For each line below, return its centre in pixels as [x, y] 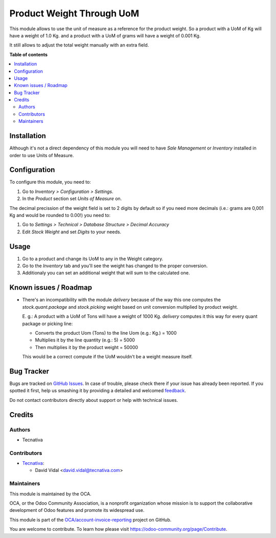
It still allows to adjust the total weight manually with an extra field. [79, 45]
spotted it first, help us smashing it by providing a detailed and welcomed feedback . [98, 391]
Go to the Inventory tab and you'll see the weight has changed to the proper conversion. [115, 266]
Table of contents [29, 54]
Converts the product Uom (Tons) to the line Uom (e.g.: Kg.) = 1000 [106, 333]
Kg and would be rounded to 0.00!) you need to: [60, 215]
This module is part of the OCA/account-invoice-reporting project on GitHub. [90, 520]
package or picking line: [48, 324]
